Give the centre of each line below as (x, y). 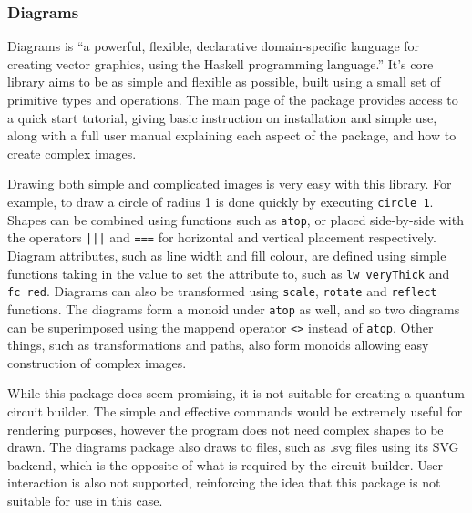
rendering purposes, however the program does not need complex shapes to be (226, 429)
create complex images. (72, 153)
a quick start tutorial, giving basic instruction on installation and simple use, (222, 117)
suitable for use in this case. (85, 500)
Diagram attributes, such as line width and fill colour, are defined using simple (227, 255)
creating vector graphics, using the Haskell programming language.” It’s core (221, 63)
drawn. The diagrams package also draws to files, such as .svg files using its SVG (233, 447)
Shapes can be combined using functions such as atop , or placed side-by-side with (236, 219)
